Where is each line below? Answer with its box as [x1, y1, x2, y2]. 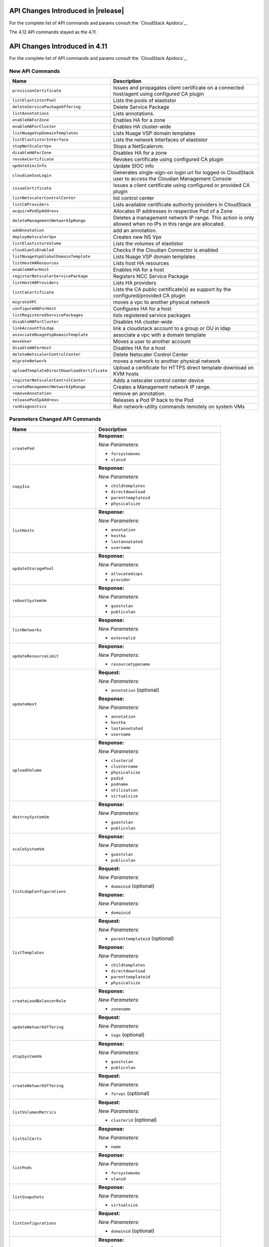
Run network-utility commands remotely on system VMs [113, 403, 245, 410]
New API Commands [9, 67, 60, 74]
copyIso [12, 484, 30, 489]
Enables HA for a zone [113, 116, 165, 123]
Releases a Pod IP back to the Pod [113, 397, 194, 404]
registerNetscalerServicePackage [12, 273, 88, 279]
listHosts [12, 528, 35, 533]
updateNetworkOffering [12, 1025, 64, 1030]
